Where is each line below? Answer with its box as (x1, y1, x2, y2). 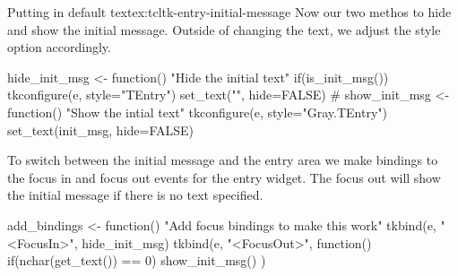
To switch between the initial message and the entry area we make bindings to (7, 151, 438, 169)
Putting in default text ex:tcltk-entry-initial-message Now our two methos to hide (7, 3, 452, 21)
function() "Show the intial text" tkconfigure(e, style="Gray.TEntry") (7, 102, 387, 121)
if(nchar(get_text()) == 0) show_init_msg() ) (7, 251, 266, 270)
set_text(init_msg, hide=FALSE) (7, 120, 194, 139)
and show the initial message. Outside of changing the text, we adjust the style (7, 20, 441, 39)
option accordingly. (7, 38, 111, 56)
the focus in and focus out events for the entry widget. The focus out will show (7, 168, 441, 186)
